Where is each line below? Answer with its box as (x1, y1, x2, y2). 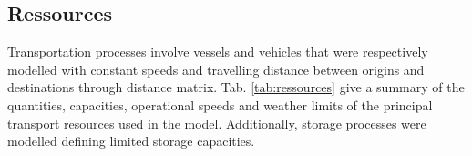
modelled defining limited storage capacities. (7, 131, 255, 151)
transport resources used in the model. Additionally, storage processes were (7, 113, 426, 132)
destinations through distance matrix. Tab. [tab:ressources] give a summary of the (7, 78, 465, 97)
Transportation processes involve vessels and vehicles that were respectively (7, 42, 428, 61)
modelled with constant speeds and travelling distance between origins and (7, 59, 425, 78)
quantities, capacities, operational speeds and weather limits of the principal (7, 95, 433, 114)
